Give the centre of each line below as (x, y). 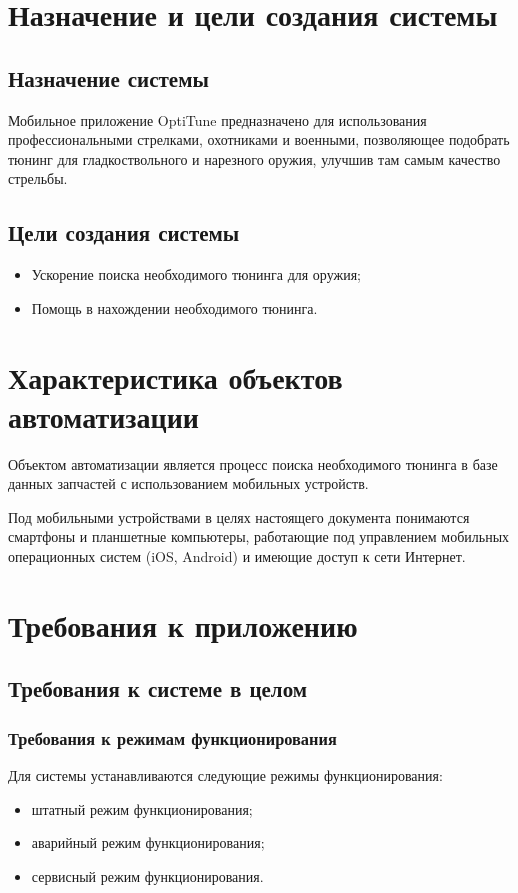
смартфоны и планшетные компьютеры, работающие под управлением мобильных (259, 536)
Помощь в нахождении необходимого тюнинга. (174, 307)
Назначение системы (108, 77)
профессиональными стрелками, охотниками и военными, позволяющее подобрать (259, 139)
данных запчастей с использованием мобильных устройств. (188, 483)
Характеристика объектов (175, 376)
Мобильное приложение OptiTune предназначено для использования (217, 119)
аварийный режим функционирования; (148, 842)
